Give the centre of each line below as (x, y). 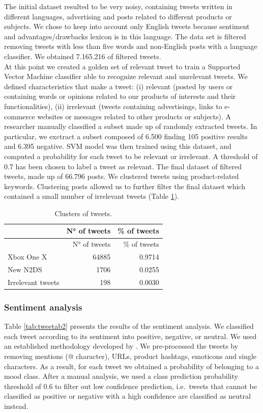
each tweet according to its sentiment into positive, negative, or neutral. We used (130, 336)
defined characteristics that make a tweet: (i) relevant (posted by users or (119, 86)
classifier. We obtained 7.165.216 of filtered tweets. (83, 56)
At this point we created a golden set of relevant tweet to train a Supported (122, 66)
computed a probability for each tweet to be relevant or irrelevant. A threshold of (131, 156)
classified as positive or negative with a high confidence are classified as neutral (127, 396)
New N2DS (25, 269)
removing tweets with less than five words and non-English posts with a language (131, 46)
